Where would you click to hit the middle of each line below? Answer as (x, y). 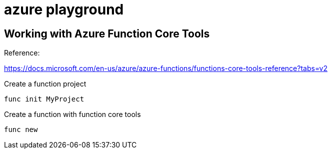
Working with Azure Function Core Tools (107, 33)
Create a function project (45, 84)
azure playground (64, 9)
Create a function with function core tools (72, 114)
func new (21, 130)
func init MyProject (44, 99)
